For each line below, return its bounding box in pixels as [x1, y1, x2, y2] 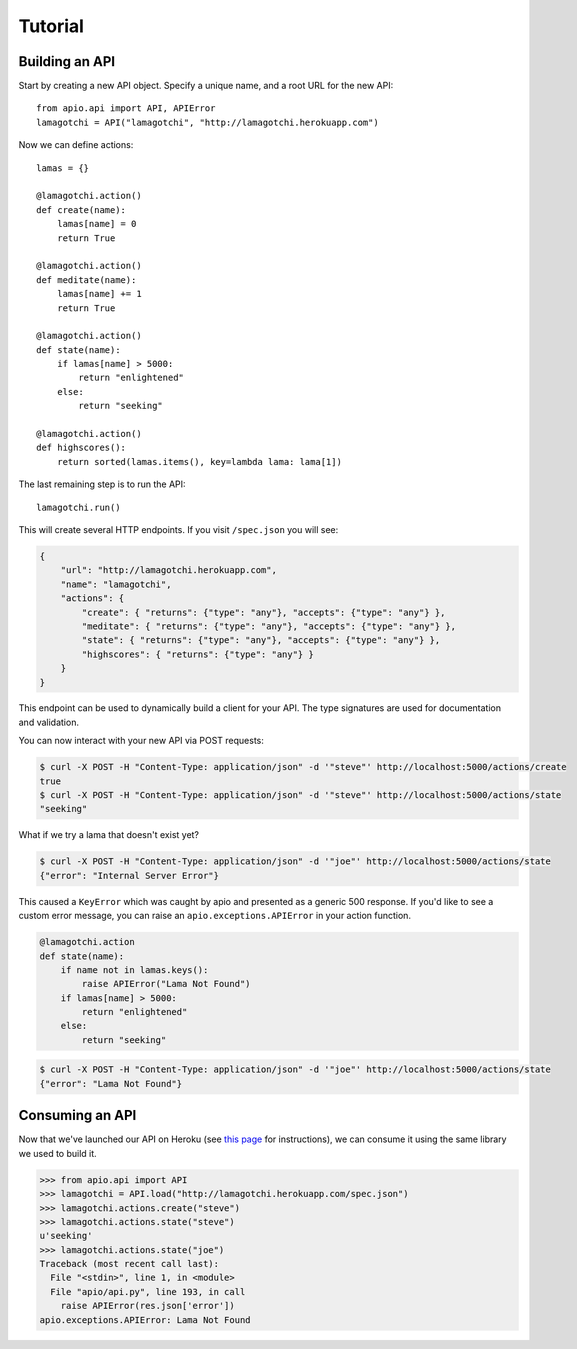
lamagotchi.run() [36, 501, 121, 513]
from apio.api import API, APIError [36, 103, 216, 114]
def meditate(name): [36, 274, 137, 285]
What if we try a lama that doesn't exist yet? [18, 829, 200, 841]
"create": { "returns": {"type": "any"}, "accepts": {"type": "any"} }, [81, 606, 446, 618]
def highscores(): [36, 442, 127, 454]
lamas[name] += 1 [56, 288, 142, 300]
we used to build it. [18, 1147, 97, 1159]
